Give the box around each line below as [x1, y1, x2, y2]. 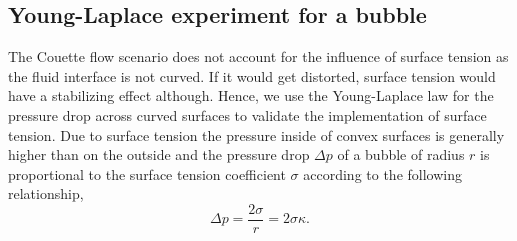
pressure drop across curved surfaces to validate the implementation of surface [8, 104, 487, 125]
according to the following [303, 163, 462, 184]
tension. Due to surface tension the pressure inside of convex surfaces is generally [8, 124, 505, 145]
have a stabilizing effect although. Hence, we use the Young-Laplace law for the [8, 85, 494, 106]
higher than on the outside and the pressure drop [8, 144, 310, 165]
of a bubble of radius [337, 144, 465, 165]
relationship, [8, 183, 84, 204]
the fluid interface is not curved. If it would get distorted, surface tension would [8, 65, 496, 86]
